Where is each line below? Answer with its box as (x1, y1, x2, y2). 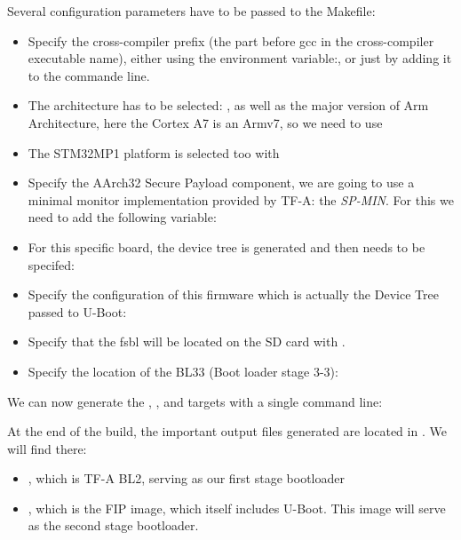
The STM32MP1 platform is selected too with (28, 143, 280, 162)
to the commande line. (28, 66, 150, 84)
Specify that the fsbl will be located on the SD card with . (28, 332, 346, 351)
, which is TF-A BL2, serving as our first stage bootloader (28, 469, 345, 488)
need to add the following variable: (28, 208, 217, 226)
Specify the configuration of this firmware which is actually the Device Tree (28, 285, 439, 304)
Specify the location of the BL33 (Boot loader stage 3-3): (28, 361, 338, 380)
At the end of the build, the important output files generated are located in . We (7, 422, 447, 441)
